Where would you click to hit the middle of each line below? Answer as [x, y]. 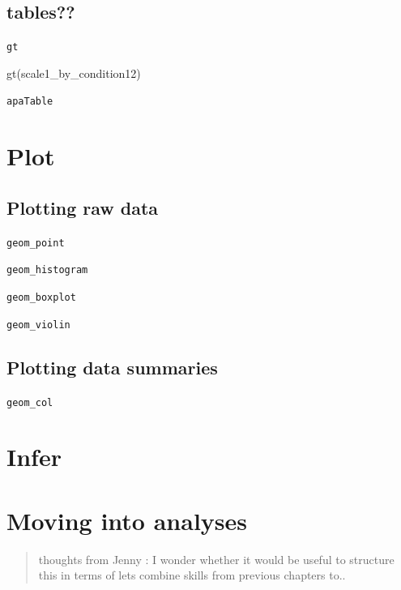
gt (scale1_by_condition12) [74, 73]
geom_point [36, 243]
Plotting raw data [83, 207]
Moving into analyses [127, 520]
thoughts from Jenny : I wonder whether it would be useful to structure [216, 559]
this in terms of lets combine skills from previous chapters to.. [192, 575]
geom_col [30, 402]
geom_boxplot [41, 297]
